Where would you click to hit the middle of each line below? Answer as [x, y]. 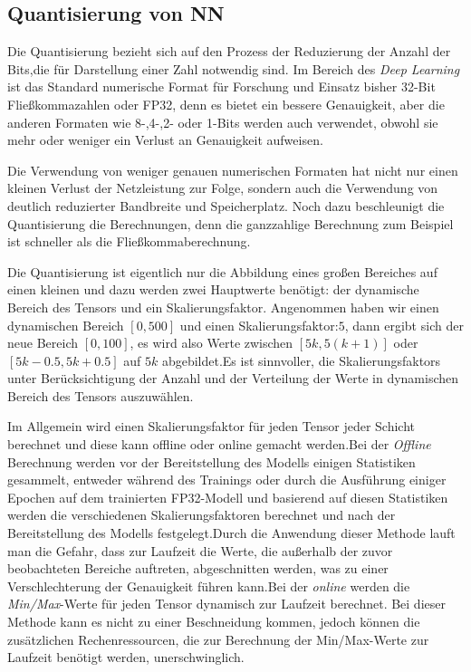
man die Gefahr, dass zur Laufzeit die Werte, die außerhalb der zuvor [200, 550]
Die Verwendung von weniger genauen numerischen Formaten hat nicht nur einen [233, 170]
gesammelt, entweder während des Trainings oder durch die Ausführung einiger [227, 480]
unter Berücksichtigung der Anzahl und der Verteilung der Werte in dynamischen [233, 378]
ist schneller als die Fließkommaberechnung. [129, 241]
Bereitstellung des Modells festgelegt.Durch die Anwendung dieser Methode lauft [231, 533]
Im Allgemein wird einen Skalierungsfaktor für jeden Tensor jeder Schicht [211, 426]
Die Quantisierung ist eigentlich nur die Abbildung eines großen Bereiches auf [222, 271]
